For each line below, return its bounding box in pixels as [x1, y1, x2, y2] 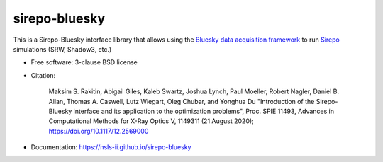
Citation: [30, 71, 56, 79]
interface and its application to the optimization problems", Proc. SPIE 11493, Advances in [73, 107, 335, 115]
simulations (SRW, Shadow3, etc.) [13, 45, 112, 53]
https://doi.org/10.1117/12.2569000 [48, 127, 149, 135]
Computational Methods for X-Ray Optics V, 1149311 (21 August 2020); [48, 117, 255, 125]
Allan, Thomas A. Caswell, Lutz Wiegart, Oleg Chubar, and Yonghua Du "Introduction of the [48, 97, 315, 105]
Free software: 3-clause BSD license [30, 58, 138, 66]
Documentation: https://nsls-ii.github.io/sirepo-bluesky [30, 143, 191, 151]
